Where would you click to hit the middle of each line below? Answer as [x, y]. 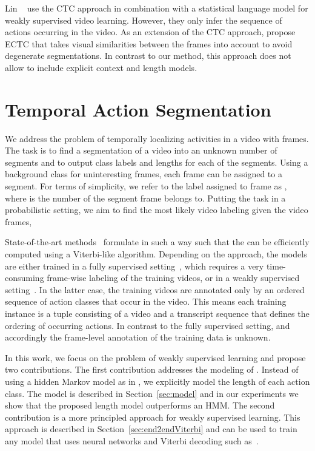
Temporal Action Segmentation [138, 109]
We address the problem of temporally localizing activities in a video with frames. [157, 138]
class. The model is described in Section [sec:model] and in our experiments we [152, 393]
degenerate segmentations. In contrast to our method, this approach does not [148, 56]
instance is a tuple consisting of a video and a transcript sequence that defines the [157, 313]
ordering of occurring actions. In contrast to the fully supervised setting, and [148, 325]
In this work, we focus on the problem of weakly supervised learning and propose [155, 357]
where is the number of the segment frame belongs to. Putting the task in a [145, 198]
